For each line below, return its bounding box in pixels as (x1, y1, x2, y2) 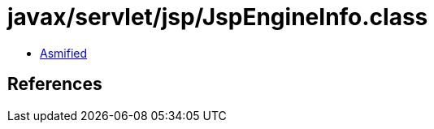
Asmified (40, 45, 88, 60)
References (7, 74, 102, 95)
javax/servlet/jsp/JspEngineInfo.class (7, 3, 428, 31)
